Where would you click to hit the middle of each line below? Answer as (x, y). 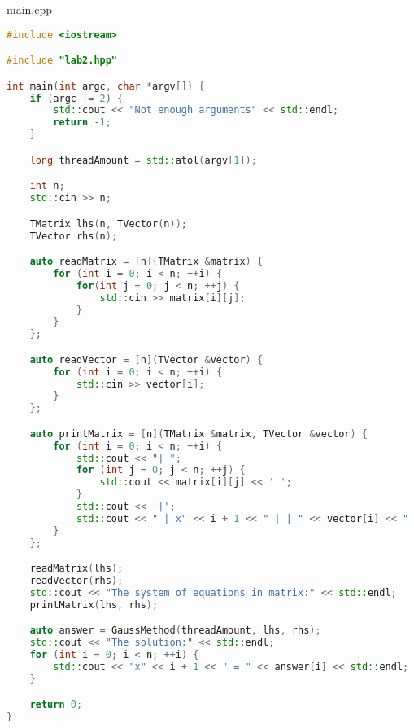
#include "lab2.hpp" (62, 61)
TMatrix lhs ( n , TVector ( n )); (109, 224)
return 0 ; (56, 705)
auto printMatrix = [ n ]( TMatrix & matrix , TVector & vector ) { (199, 434)
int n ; (47, 186)
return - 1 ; (82, 123)
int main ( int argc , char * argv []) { (106, 86)
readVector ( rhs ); (76, 581)
